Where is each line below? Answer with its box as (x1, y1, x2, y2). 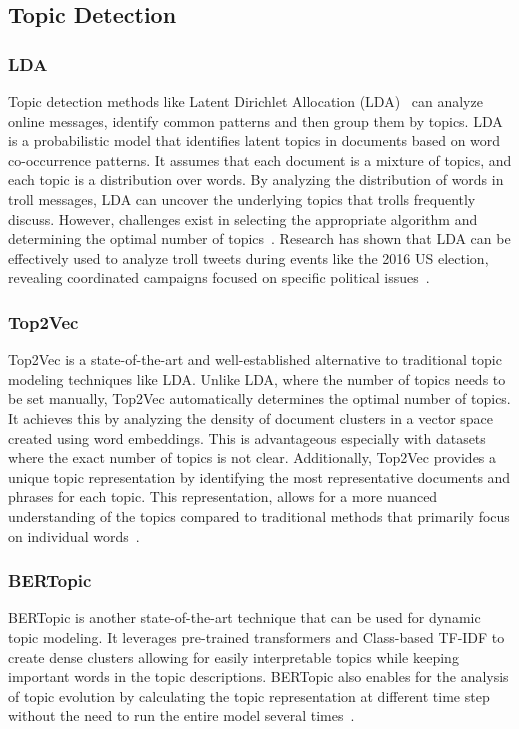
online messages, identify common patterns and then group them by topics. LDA (8, 110, 503, 131)
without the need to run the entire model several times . (8, 705, 355, 726)
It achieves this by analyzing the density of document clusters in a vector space (8, 407, 494, 428)
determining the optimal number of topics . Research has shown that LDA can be (8, 228, 511, 249)
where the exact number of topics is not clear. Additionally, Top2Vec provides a (8, 447, 497, 468)
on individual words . (8, 525, 140, 546)
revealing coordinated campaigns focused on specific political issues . (8, 267, 430, 288)
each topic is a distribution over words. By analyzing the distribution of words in (8, 169, 504, 190)
